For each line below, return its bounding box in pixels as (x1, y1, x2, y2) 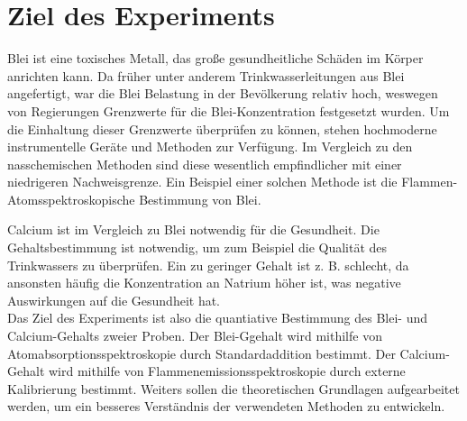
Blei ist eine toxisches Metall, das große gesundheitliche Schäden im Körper (7, 49, 424, 68)
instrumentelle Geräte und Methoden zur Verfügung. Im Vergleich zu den (7, 137, 413, 156)
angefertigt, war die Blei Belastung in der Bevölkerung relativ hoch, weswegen (7, 84, 438, 103)
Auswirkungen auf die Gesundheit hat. (7, 290, 220, 309)
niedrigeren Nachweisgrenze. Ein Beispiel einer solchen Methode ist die (7, 172, 398, 191)
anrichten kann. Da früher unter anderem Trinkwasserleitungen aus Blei (7, 66, 405, 85)
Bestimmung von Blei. (139, 189, 261, 208)
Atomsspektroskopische (7, 189, 135, 208)
